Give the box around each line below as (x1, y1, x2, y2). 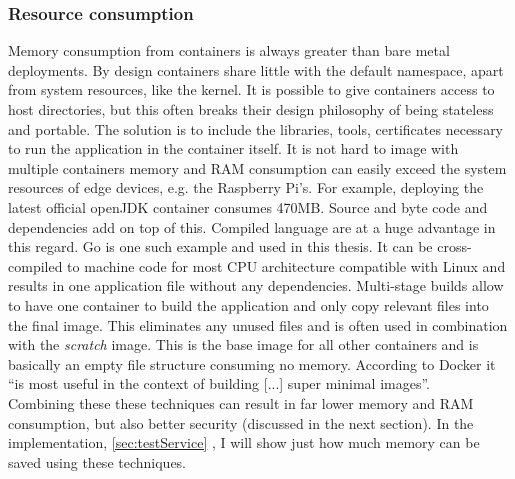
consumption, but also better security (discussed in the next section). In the (8, 412, 474, 433)
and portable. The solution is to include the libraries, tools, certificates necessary (8, 118, 504, 139)
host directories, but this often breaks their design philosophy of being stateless (8, 99, 494, 119)
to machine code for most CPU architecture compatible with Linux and (67, 255, 506, 276)
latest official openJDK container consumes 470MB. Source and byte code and (8, 196, 488, 217)
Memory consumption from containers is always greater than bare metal (8, 40, 450, 61)
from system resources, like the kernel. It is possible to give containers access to (8, 79, 495, 100)
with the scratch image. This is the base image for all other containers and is (8, 334, 479, 355)
